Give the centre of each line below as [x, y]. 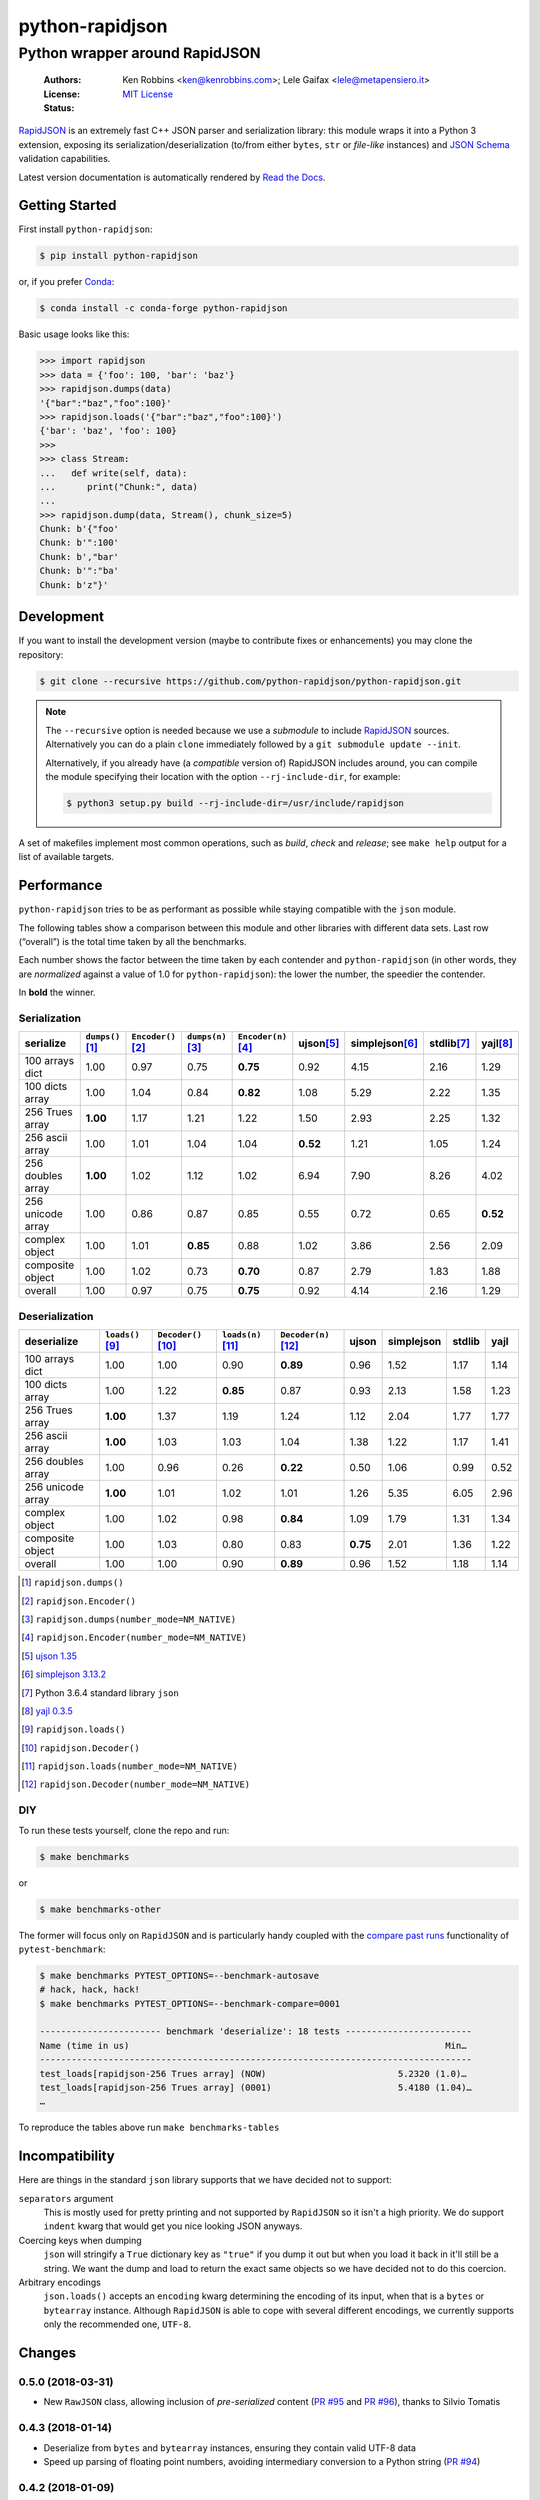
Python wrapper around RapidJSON [139, 53]
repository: [41, 654]
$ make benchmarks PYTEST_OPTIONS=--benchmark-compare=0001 [190, 2003]
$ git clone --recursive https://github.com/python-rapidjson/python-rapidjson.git [250, 681]
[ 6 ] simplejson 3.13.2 [64, 1674]
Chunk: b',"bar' [79, 556]
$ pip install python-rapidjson [119, 256]
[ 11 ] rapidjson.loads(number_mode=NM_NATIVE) [130, 1766]
